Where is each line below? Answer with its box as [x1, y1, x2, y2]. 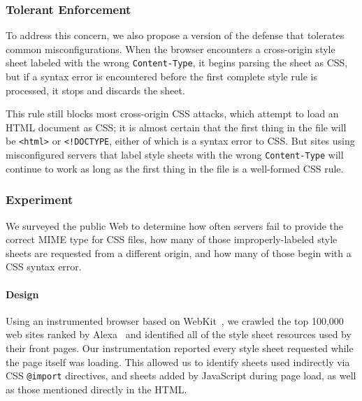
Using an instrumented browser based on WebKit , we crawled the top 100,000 [6, 313, 344, 328]
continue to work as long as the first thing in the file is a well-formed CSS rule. [6, 161, 344, 175]
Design [6, 286, 39, 301]
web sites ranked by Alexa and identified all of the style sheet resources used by [6, 327, 352, 342]
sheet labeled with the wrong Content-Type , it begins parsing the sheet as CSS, [6, 55, 348, 70]
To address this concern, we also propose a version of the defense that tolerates [6, 28, 345, 43]
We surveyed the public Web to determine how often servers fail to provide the [6, 218, 344, 233]
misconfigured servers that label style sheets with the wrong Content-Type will [6, 147, 344, 162]
